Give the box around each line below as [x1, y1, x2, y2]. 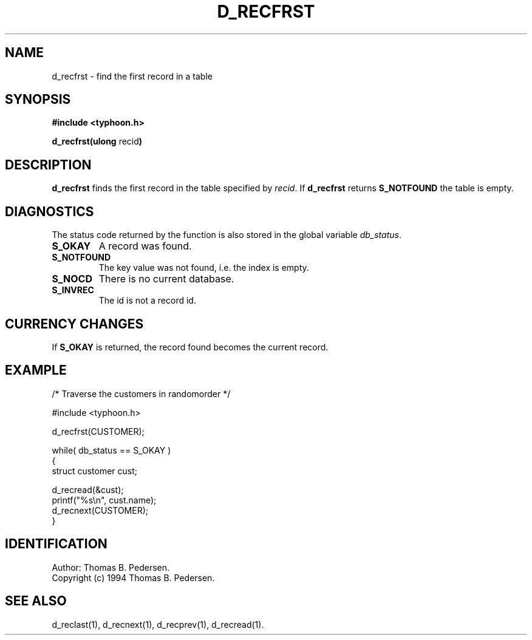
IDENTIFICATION [5, 536, 107, 552]
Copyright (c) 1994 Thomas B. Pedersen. [52, 572, 215, 583]
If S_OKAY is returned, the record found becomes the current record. [52, 341, 329, 352]
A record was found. [98, 240, 192, 253]
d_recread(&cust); [52, 484, 124, 495]
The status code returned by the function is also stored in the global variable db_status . [52, 230, 401, 240]
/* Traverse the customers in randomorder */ [52, 388, 231, 399]
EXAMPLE [5, 363, 67, 378]
